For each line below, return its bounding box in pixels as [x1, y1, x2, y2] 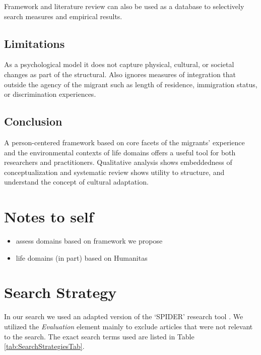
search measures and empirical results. [4, 11, 122, 21]
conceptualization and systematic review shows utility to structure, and [4, 166, 225, 177]
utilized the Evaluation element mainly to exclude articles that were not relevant [4, 321, 253, 331]
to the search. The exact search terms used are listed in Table [4, 331, 194, 341]
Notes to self [4, 206, 94, 227]
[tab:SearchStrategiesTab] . [4, 341, 85, 351]
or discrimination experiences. [4, 89, 96, 99]
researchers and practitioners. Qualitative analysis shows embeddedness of [4, 157, 232, 167]
